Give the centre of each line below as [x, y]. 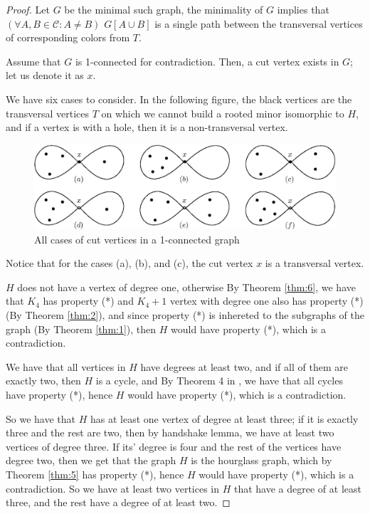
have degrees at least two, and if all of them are [244, 366]
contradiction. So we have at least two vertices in [113, 488]
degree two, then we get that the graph [91, 460]
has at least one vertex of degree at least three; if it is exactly [224, 418]
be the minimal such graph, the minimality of [164, 9]
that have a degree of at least [297, 488]
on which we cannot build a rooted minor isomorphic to [223, 113]
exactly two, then [43, 381]
